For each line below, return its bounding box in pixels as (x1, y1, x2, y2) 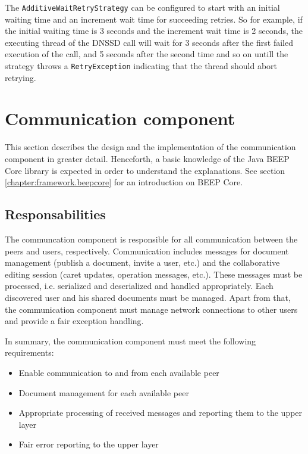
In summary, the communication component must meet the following (5, 334, 256, 347)
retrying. (5, 71, 36, 83)
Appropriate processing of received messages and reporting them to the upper (18, 406, 303, 419)
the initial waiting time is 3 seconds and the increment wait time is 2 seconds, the (5, 24, 303, 37)
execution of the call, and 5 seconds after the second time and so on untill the (5, 48, 288, 60)
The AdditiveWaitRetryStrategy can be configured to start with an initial (5, 1, 280, 13)
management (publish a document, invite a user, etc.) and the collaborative (5, 256, 280, 269)
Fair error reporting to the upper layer (18, 438, 159, 450)
